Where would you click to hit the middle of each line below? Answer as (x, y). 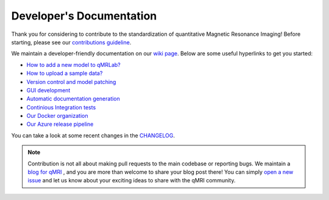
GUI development (48, 90)
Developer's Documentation (84, 16)
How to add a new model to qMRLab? (74, 64)
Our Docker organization (57, 116)
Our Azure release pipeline (60, 124)
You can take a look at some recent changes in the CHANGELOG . (93, 135)
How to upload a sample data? (65, 74)
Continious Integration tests (61, 107)
